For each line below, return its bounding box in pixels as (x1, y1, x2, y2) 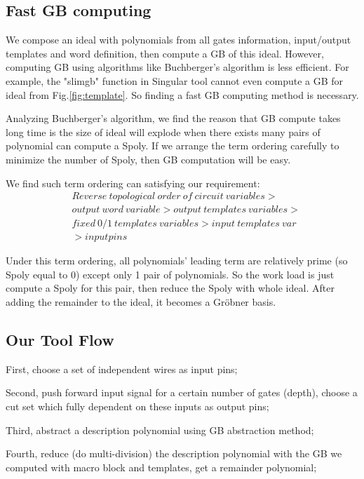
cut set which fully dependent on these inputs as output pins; (6, 399, 269, 414)
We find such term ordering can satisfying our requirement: (6, 175, 260, 190)
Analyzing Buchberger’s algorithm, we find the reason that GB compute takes (6, 111, 341, 126)
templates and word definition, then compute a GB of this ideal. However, (6, 46, 324, 60)
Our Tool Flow (6, 329, 114, 351)
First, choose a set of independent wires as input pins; (6, 361, 238, 376)
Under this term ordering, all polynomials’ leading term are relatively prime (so (6, 253, 348, 268)
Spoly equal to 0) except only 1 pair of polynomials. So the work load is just (6, 267, 335, 281)
